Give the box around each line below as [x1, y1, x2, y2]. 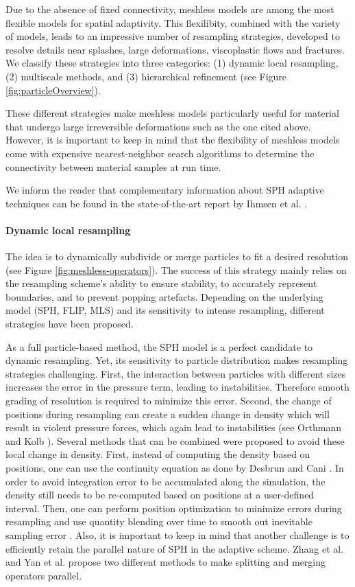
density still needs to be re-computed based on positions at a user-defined [5, 487, 315, 502]
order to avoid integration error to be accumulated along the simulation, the [5, 474, 326, 488]
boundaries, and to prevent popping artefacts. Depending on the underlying [5, 289, 323, 303]
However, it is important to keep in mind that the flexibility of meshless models [5, 133, 340, 147]
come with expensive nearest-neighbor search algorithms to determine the [5, 146, 315, 160]
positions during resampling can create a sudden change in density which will [5, 406, 330, 421]
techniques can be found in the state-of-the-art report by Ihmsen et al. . [5, 196, 308, 210]
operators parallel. [5, 568, 82, 582]
